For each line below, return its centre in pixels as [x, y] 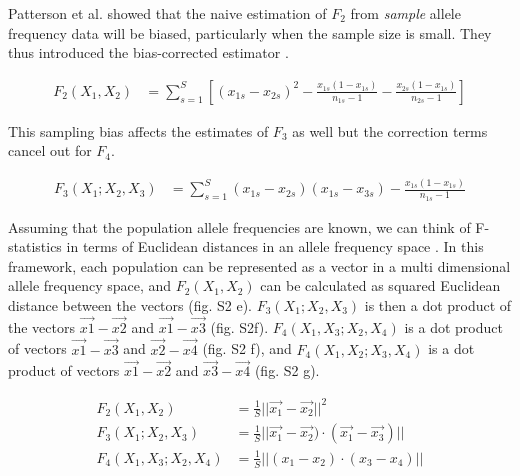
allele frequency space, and [90, 285]
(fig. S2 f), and [247, 348]
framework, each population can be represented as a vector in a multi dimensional [259, 265]
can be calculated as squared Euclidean [380, 285]
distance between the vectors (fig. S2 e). [130, 304]
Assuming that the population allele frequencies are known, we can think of [239, 226]
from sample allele [405, 13]
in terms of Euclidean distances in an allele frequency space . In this [275, 246]
